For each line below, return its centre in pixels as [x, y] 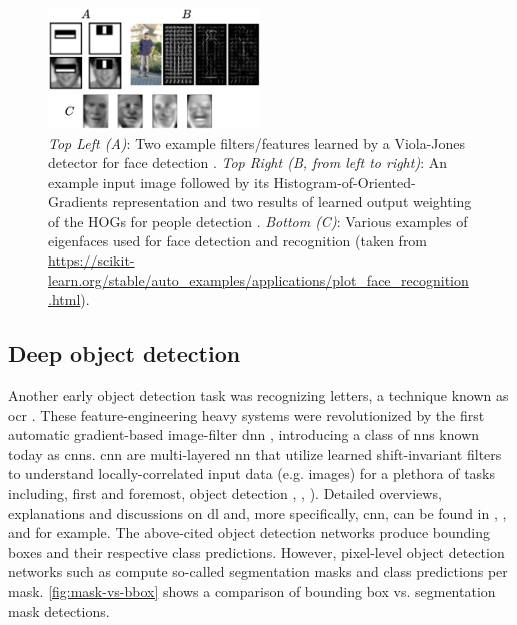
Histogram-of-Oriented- [344, 181]
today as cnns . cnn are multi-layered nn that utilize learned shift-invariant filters [255, 453]
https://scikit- [91, 260]
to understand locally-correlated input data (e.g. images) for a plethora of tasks [252, 473]
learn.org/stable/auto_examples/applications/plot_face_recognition [258, 279]
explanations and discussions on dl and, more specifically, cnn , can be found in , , [257, 512]
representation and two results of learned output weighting [292, 201]
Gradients [78, 201]
